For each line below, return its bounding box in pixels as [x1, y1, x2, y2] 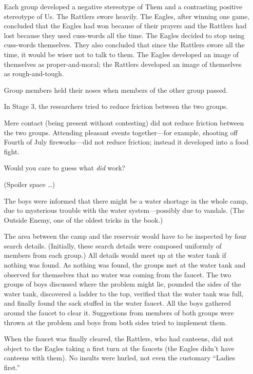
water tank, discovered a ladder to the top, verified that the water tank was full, [4, 288, 244, 298]
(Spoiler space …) [4, 179, 55, 189]
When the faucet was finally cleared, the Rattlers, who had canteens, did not [4, 333, 234, 344]
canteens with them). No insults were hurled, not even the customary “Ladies [4, 353, 235, 363]
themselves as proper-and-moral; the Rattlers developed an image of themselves [4, 59, 242, 69]
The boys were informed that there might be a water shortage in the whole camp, [4, 195, 248, 206]
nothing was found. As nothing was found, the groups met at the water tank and [4, 260, 246, 270]
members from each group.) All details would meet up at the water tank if [4, 250, 226, 260]
